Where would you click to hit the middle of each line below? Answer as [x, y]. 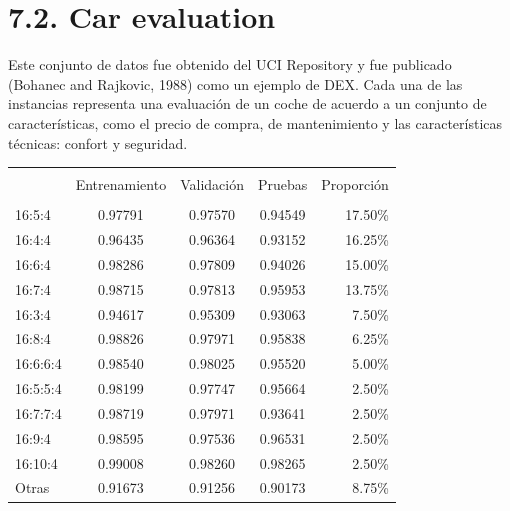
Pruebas [282, 184]
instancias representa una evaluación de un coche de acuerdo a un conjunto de [247, 103]
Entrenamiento [121, 184]
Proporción [355, 184]
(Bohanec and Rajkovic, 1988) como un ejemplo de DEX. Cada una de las [235, 83]
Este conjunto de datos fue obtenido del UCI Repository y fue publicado [230, 64]
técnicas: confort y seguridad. [98, 142]
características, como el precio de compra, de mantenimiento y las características [255, 122]
